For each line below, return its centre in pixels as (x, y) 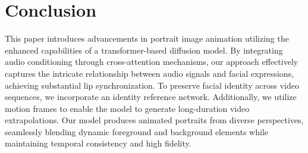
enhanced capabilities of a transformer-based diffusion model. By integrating (144, 50)
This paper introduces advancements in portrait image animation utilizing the (147, 38)
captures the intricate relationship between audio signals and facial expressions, (150, 73)
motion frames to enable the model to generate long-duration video (127, 108)
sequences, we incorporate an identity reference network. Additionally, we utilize (151, 97)
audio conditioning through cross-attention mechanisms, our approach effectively (152, 62)
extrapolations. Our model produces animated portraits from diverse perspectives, (154, 120)
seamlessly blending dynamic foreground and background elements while (137, 131)
